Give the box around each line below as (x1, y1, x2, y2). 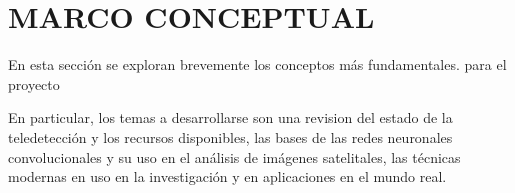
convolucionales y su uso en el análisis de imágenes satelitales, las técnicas (8, 146, 461, 167)
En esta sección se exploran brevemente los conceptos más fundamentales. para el (8, 54, 507, 75)
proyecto (8, 73, 60, 94)
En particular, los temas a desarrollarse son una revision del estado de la (8, 107, 453, 128)
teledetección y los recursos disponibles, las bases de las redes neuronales (8, 126, 453, 147)
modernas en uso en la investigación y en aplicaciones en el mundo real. (8, 166, 447, 187)
